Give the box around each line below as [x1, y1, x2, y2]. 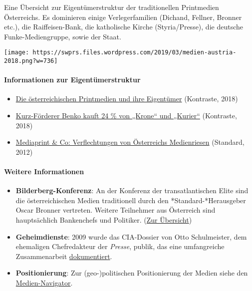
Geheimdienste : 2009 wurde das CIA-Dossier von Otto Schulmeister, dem [15, 231, 247, 242]
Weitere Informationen [4, 166, 84, 177]
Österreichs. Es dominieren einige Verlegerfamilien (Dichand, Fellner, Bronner [4, 11, 242, 22]
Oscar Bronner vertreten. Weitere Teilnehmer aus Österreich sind [15, 205, 216, 215]
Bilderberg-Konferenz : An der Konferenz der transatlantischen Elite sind [15, 185, 249, 196]
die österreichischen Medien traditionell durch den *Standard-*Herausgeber [15, 195, 246, 205]
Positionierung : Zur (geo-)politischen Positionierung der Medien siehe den [15, 268, 248, 278]
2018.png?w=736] [4, 57, 58, 65]
